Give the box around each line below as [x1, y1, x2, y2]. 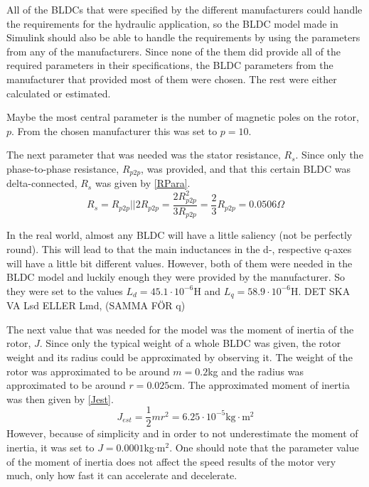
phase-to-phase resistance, [6, 161, 119, 176]
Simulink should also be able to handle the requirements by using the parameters [6, 30, 360, 45]
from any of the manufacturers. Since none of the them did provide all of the [6, 43, 341, 58]
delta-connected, [6, 176, 77, 191]
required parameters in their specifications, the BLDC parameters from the [6, 58, 333, 73]
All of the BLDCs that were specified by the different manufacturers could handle [6, 2, 363, 16]
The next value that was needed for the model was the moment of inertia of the [6, 321, 354, 336]
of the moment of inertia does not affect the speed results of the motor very [6, 454, 336, 469]
